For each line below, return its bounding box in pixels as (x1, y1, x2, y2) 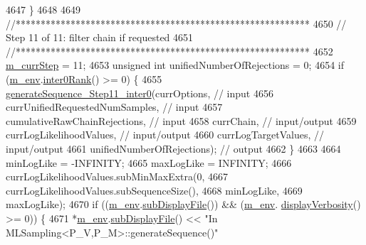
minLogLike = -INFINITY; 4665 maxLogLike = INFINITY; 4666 (6, 155, 292, 170)
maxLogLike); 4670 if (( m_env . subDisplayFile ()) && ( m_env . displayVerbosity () (6, 197, 361, 212)
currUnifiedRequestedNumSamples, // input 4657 (6, 99, 223, 114)
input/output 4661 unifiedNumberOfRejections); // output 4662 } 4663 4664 (6, 141, 341, 156)
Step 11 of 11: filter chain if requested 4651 (6, 30, 194, 45)
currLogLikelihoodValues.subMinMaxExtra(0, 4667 (6, 169, 229, 184)
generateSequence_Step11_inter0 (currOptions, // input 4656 (6, 85, 273, 100)
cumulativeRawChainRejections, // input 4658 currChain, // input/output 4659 (6, 113, 357, 128)
